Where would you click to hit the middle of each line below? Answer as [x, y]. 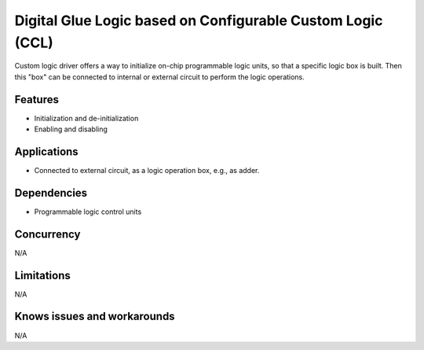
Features [37, 99]
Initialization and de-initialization [86, 118]
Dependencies [51, 193]
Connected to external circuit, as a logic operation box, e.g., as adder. [147, 170]
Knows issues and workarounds [95, 317]
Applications [46, 151]
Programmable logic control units [88, 212]
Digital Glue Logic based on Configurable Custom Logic [199, 20]
